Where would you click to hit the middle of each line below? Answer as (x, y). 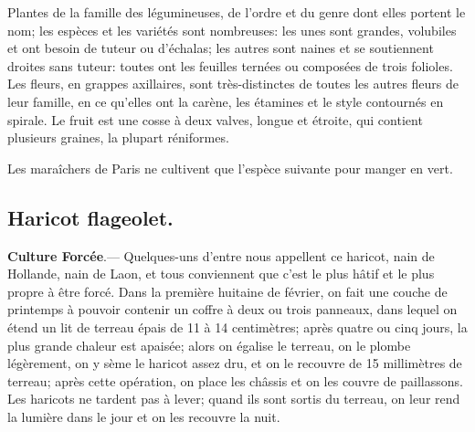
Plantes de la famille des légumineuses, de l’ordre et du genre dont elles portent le (237, 12)
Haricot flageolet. (90, 217)
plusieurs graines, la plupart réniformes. (118, 137)
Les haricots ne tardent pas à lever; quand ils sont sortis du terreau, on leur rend (234, 399)
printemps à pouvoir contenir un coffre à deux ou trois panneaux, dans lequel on (232, 309)
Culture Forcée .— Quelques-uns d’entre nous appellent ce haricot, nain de (221, 255)
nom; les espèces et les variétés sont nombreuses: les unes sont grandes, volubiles (232, 30)
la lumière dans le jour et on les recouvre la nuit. (144, 416)
